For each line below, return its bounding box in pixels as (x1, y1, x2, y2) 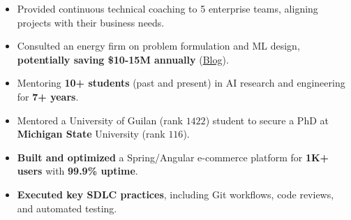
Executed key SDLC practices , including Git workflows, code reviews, (17, 186, 334, 201)
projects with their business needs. (17, 15, 165, 29)
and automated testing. (17, 200, 117, 215)
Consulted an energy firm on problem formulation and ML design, (17, 38, 300, 53)
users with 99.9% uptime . (17, 163, 138, 178)
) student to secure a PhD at (205, 112, 329, 127)
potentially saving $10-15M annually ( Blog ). (17, 52, 229, 66)
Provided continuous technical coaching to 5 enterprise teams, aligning (17, 1, 318, 15)
